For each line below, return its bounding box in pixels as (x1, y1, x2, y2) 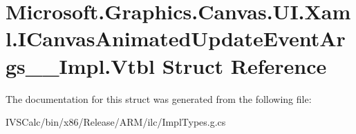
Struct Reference (162, 51, 327, 79)
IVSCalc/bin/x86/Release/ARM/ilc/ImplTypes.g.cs (6, 115, 226, 129)
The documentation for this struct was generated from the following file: (6, 91, 312, 106)
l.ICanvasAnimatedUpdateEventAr (6, 24, 346, 52)
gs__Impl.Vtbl (6, 51, 155, 79)
